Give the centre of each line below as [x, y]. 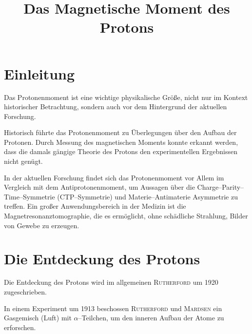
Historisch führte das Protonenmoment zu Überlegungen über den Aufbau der [120, 132]
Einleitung [39, 73]
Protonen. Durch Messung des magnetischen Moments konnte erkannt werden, [121, 142]
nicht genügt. [23, 161]
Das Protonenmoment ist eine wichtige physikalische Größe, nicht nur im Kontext [126, 97]
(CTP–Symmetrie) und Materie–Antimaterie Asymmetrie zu [147, 196]
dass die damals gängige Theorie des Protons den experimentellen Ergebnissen [121, 151]
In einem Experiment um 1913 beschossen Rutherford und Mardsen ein [113, 308]
